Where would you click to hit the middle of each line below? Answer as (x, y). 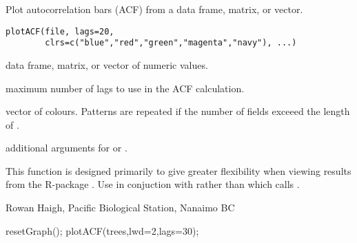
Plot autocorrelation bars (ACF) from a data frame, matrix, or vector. (154, 9)
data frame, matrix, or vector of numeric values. (107, 64)
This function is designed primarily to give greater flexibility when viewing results (178, 170)
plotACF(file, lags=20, (60, 31)
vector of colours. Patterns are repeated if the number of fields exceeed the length (178, 111)
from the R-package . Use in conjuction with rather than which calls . (153, 184)
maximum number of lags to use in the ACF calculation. (125, 88)
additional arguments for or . (67, 148)
